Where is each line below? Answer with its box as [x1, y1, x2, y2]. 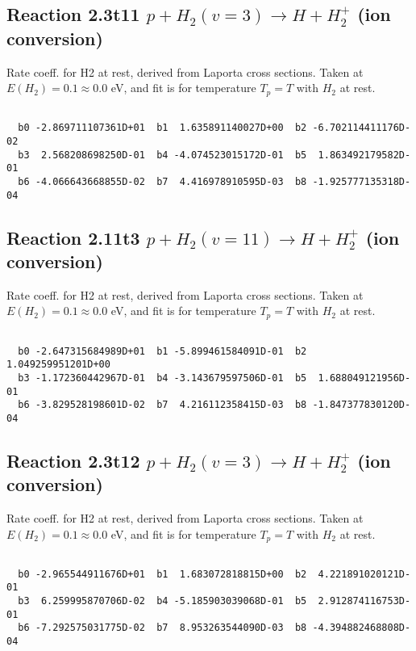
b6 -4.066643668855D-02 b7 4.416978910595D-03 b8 [18, 175, 307, 187]
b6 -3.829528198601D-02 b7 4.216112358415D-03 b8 [18, 399, 307, 411]
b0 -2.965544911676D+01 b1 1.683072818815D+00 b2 [18, 568, 307, 580]
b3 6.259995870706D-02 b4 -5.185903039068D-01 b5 [18, 595, 307, 607]
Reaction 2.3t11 [6, 2, 140, 27]
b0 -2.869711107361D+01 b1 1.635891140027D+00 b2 [18, 122, 307, 134]
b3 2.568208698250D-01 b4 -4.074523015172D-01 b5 [18, 149, 307, 161]
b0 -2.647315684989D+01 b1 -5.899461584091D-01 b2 [18, 345, 307, 357]
